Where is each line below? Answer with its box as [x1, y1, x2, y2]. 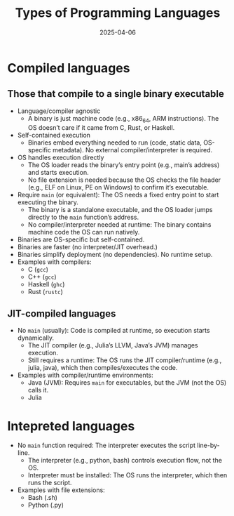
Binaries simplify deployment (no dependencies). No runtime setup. [17, 250, 213, 258]
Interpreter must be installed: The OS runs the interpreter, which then [27, 471, 228, 479]
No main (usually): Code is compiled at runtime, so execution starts [17, 326, 210, 335]
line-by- [197, 441, 220, 450]
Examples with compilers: [17, 258, 92, 266]
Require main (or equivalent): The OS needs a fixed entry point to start [17, 190, 219, 199]
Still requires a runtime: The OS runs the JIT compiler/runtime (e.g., [27, 356, 222, 364]
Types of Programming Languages [15, 5, 221, 21]
